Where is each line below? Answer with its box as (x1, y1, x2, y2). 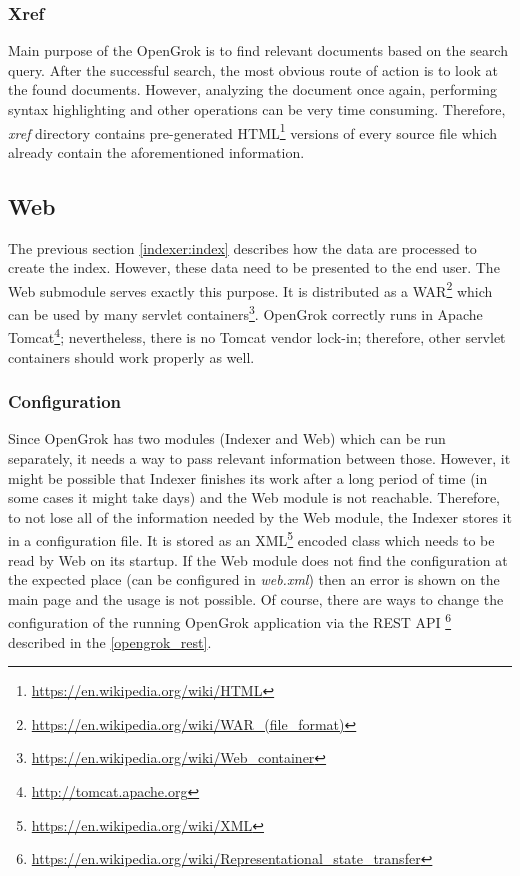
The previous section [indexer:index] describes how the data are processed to (8, 237, 477, 258)
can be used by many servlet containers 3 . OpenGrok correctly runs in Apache (8, 301, 483, 324)
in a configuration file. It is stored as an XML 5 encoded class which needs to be (8, 527, 495, 551)
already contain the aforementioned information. (8, 141, 305, 162)
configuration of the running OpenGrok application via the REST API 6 (8, 609, 452, 633)
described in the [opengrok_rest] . (8, 631, 212, 652)
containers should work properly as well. (8, 346, 255, 367)
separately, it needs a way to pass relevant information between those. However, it (8, 447, 511, 468)
